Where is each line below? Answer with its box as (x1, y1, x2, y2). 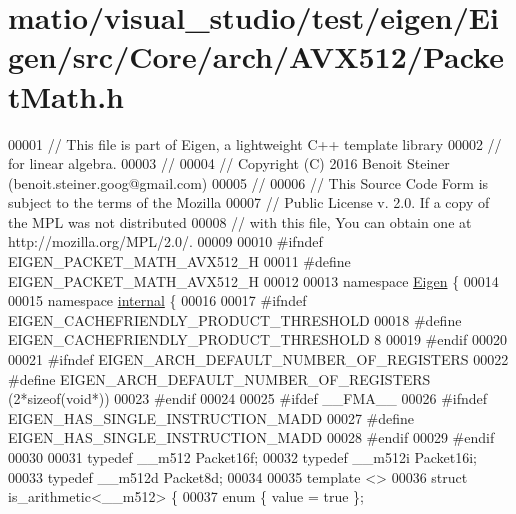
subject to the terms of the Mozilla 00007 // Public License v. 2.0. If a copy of (8, 192, 490, 213)
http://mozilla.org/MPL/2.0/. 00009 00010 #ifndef (8, 231, 323, 252)
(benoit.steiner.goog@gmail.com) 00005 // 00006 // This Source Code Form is (8, 172, 489, 193)
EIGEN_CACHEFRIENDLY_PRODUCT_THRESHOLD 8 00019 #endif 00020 (8, 329, 507, 350)
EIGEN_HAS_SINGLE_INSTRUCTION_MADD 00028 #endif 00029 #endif (8, 427, 495, 448)
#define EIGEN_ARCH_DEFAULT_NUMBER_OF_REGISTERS (8, 368, 431, 389)
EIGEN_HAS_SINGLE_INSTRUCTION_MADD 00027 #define (8, 407, 415, 428)
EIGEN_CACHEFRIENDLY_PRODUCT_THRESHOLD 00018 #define (8, 309, 462, 330)
